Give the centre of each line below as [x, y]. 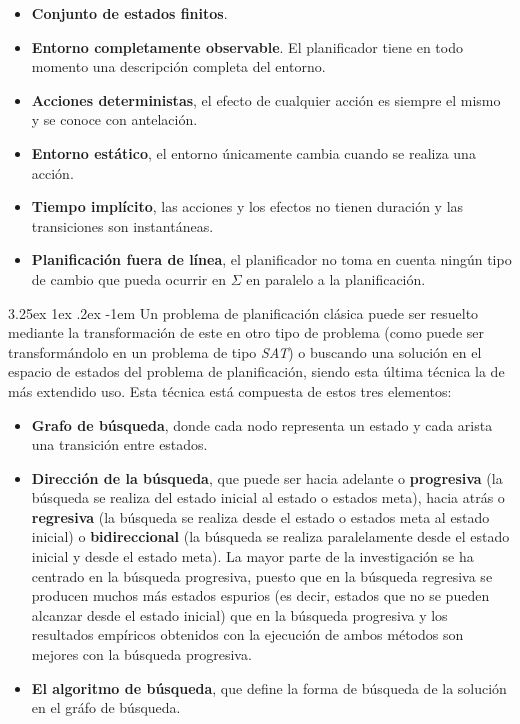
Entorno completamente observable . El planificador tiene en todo [247, 46]
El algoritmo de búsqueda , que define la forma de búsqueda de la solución [269, 687]
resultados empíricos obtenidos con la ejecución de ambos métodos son [247, 634]
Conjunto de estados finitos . [129, 13]
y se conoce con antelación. [114, 119]
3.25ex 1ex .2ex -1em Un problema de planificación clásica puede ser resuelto [243, 312]
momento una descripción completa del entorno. [178, 66]
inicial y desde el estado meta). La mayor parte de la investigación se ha [252, 556]
